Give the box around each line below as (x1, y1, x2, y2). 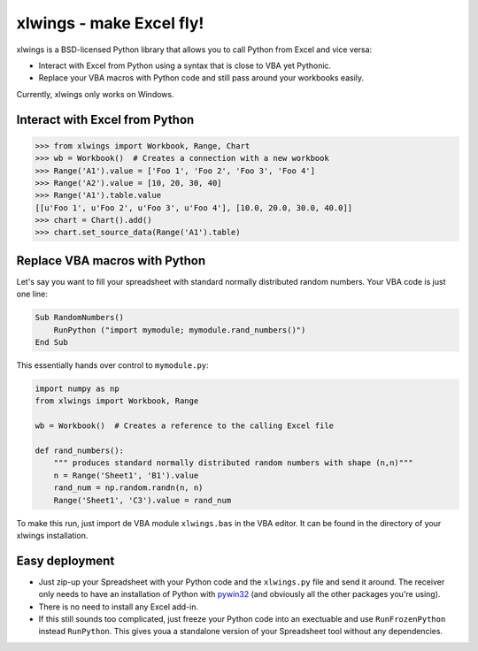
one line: (16, 288, 49, 300)
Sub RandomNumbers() (35, 312, 124, 323)
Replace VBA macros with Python (16, 253, 206, 268)
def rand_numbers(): (35, 446, 124, 456)
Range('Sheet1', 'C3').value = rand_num (53, 495, 232, 505)
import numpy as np (35, 384, 119, 394)
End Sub (35, 337, 68, 348)
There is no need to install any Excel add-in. (38, 601, 199, 612)
